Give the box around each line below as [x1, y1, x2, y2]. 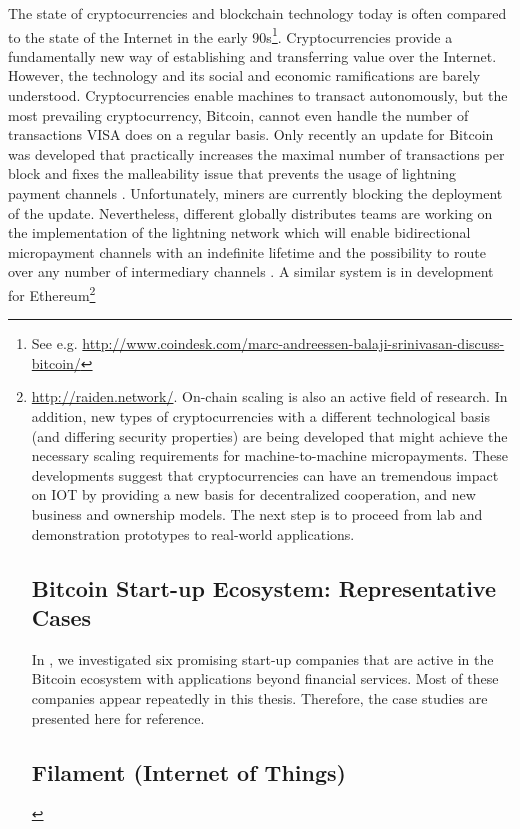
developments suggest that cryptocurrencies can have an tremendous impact [31, 464, 499, 485]
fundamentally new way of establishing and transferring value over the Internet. [8, 45, 497, 66]
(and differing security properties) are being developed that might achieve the [31, 425, 508, 446]
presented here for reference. [31, 707, 205, 728]
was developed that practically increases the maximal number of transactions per [8, 143, 505, 164]
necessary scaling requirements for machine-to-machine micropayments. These [31, 445, 508, 466]
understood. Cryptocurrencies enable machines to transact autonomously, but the [8, 85, 508, 106]
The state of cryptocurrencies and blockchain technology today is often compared [8, 3, 507, 23]
